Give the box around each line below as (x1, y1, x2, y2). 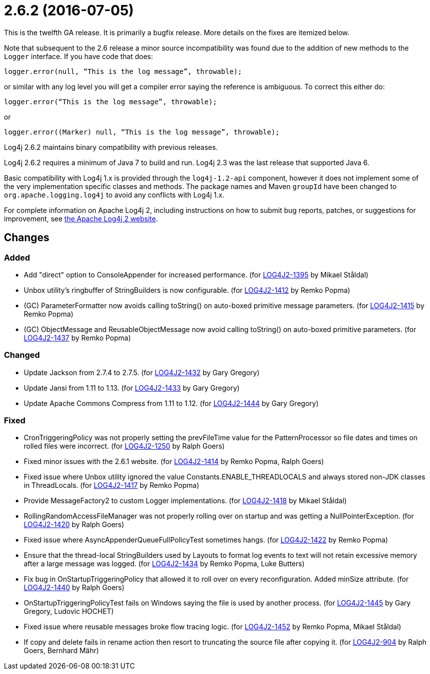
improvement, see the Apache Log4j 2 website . (4, 214, 158, 223)
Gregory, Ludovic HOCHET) (24, 607, 114, 616)
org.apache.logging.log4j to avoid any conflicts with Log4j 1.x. (4, 190, 224, 199)
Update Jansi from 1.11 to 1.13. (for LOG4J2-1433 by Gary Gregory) (24, 383, 240, 392)
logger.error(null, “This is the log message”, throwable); (4, 67, 242, 75)
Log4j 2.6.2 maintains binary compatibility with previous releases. (4, 142, 218, 151)
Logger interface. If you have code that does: (4, 52, 153, 61)
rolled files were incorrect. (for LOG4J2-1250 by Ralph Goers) (24, 442, 225, 451)
